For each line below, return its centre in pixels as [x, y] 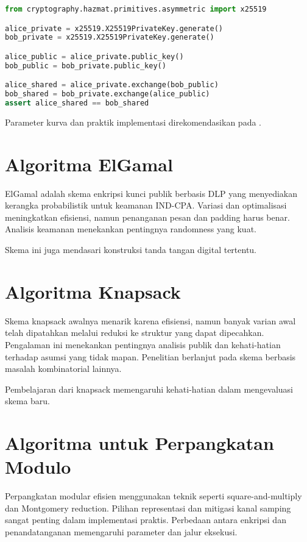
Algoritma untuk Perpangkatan [139, 443]
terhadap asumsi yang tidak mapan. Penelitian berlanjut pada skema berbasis [150, 356]
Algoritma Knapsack [93, 291]
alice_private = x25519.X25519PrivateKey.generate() [114, 28]
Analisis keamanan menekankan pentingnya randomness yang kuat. [131, 229]
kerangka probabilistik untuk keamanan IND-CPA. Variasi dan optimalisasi [146, 205]
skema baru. [28, 401]
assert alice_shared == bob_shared [77, 103]
